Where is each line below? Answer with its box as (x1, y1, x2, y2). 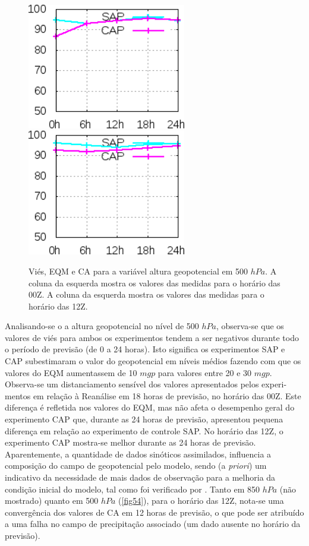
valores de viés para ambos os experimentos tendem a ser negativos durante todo (5, 331, 299, 343)
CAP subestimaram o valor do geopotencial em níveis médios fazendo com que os (5, 355, 301, 367)
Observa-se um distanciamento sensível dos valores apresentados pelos (5, 378, 259, 390)
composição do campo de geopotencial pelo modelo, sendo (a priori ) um (5, 459, 267, 472)
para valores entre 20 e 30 (157, 366, 252, 378)
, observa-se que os (216, 320, 284, 332)
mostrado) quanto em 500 (5, 494, 99, 507)
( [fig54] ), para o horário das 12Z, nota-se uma (118, 494, 284, 507)
